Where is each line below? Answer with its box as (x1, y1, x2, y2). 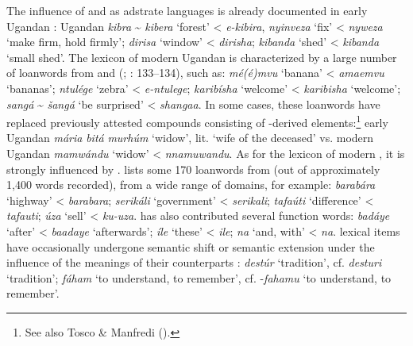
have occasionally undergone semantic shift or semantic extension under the (6, 238, 375, 255)
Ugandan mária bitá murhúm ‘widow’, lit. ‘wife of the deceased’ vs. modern (6, 129, 374, 146)
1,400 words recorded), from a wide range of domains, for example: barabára (6, 176, 376, 193)
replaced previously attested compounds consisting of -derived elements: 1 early (6, 112, 388, 130)
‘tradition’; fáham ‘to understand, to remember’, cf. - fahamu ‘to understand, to (6, 269, 392, 286)
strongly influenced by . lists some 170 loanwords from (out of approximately (6, 160, 380, 177)
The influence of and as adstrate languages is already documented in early (6, 2, 368, 18)
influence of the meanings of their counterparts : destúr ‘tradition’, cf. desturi (6, 254, 382, 271)
